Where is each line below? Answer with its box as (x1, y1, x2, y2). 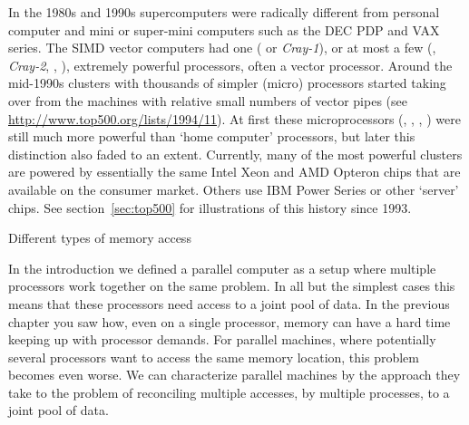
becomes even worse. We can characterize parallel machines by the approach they (8, 365, 461, 384)
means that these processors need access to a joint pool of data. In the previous (8, 294, 450, 313)
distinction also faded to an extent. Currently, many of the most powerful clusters (8, 144, 463, 163)
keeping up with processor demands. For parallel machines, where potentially (8, 330, 436, 349)
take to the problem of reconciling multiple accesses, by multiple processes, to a (8, 382, 450, 401)
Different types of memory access (8, 228, 191, 247)
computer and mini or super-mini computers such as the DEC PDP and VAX (8, 20, 440, 39)
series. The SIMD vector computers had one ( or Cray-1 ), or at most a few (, (8, 38, 436, 57)
